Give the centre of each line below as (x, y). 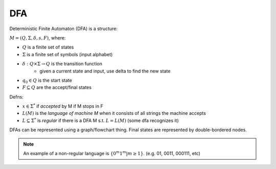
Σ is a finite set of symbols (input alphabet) (67, 54)
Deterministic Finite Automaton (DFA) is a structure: (63, 29)
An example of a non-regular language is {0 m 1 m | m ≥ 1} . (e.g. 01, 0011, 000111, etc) (112, 153)
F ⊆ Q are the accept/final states (57, 87)
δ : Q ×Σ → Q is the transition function (62, 64)
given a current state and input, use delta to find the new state (105, 71)
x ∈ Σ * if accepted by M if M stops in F (63, 106)
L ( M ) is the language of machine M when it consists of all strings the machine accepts (114, 113)
